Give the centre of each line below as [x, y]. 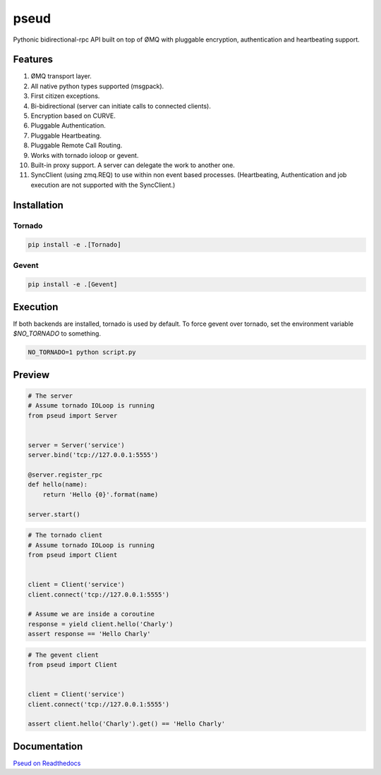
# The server [50, 396]
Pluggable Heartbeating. [66, 135]
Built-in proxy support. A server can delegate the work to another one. [133, 165]
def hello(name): [58, 484]
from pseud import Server [73, 415]
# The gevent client [63, 655]
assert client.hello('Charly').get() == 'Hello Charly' [127, 724]
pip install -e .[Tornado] [74, 245]
